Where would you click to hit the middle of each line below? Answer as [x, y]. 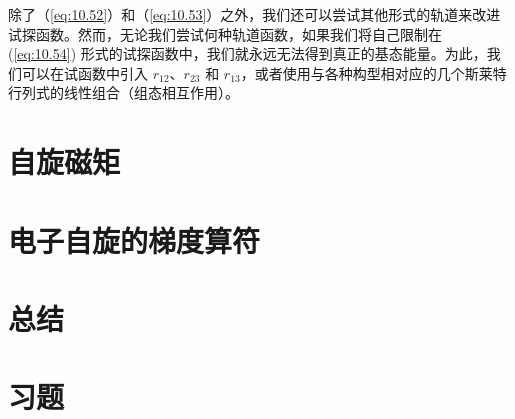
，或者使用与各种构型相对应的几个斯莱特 [373, 72]
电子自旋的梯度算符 [134, 239]
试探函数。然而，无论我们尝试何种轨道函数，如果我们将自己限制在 [225, 33]
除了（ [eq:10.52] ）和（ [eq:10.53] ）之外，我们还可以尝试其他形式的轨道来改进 [254, 14]
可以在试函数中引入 [84, 72]
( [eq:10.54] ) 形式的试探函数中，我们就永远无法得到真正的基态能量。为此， [247, 53]
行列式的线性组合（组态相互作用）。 [123, 92]
